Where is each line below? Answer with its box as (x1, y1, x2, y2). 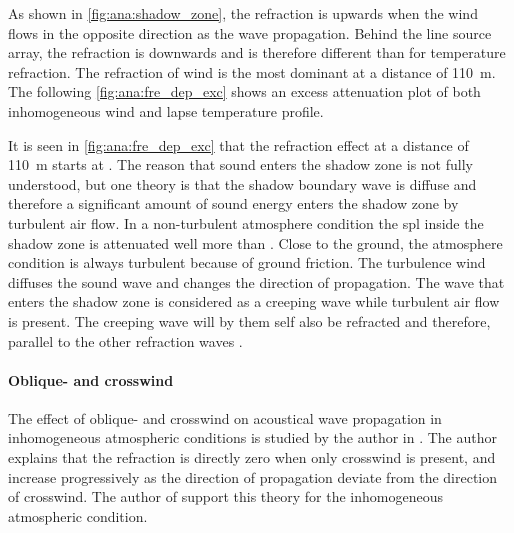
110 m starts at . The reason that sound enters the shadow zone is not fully (8, 154, 473, 175)
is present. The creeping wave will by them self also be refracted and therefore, (8, 310, 491, 331)
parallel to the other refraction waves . (8, 330, 243, 351)
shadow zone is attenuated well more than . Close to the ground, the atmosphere (8, 232, 503, 253)
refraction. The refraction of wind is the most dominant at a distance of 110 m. (8, 61, 496, 82)
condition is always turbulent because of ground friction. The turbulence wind (8, 252, 486, 273)
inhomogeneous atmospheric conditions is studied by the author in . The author (8, 427, 497, 448)
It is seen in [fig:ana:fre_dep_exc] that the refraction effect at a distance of (8, 134, 469, 155)
